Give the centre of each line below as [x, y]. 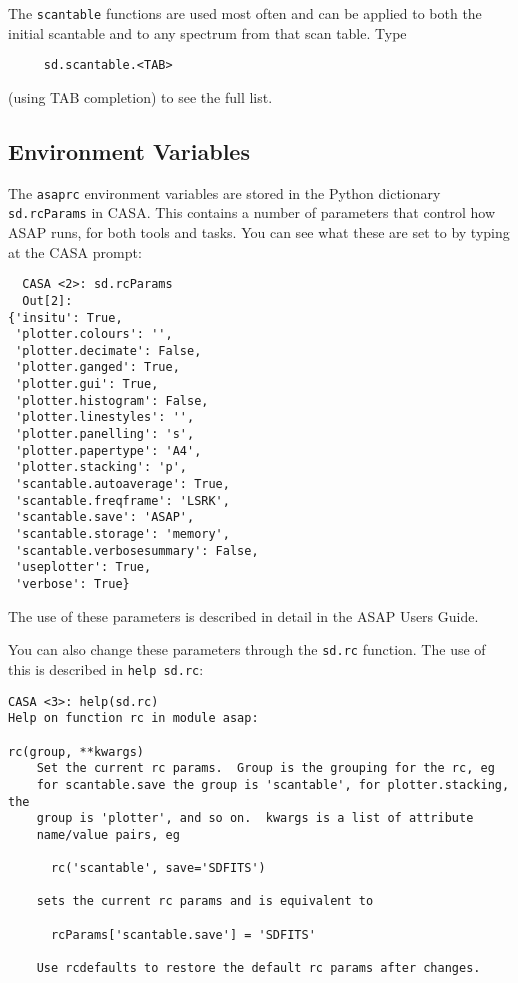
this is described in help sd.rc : [106, 668]
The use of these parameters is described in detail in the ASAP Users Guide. [243, 615]
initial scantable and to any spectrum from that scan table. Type [207, 32]
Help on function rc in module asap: [133, 718]
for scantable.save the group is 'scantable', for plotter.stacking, [273, 784]
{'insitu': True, [65, 317]
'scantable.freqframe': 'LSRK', [122, 500]
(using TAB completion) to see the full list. [140, 96]
